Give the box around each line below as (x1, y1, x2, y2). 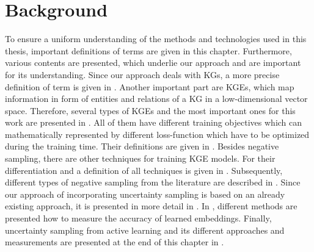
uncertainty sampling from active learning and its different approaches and (5, 223, 285, 236)
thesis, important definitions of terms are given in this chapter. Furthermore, (5, 44, 292, 57)
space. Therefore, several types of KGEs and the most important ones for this (5, 104, 296, 117)
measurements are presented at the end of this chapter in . (5, 236, 224, 248)
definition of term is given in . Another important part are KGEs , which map (5, 80, 294, 93)
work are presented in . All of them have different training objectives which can (5, 116, 302, 129)
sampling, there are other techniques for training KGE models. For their (5, 152, 276, 165)
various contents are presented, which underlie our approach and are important (5, 56, 301, 69)
